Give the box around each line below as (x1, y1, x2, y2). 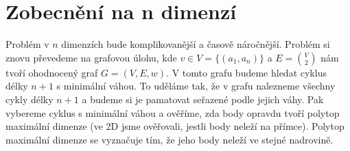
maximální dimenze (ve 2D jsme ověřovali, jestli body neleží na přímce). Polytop (5, 119, 345, 133)
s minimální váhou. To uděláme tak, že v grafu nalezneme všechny (56, 79, 336, 93)
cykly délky (5, 92, 54, 106)
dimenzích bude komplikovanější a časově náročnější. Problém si (61, 37, 330, 51)
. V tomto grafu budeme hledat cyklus (166, 65, 327, 79)
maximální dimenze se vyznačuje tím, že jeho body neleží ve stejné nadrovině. (5, 132, 334, 146)
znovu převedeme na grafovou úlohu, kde (5, 50, 177, 64)
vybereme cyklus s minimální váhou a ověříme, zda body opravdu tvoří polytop (5, 105, 340, 120)
